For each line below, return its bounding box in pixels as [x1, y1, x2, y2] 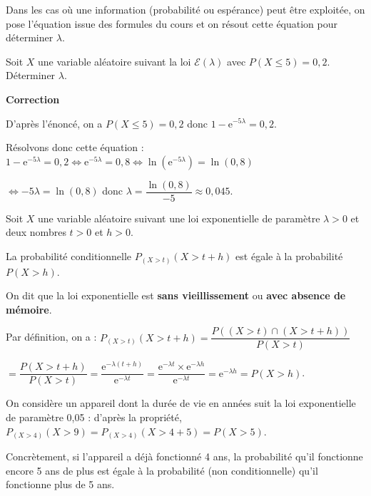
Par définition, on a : [6, 329, 97, 344]
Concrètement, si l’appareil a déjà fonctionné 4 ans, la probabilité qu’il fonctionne [6, 449, 363, 464]
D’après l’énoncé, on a [6, 115, 103, 130]
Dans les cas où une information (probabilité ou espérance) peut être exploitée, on [6, 2, 365, 16]
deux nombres [6, 224, 66, 239]
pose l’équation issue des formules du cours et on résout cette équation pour [6, 16, 338, 31]
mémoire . [6, 301, 52, 316]
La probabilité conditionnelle [6, 249, 132, 263]
